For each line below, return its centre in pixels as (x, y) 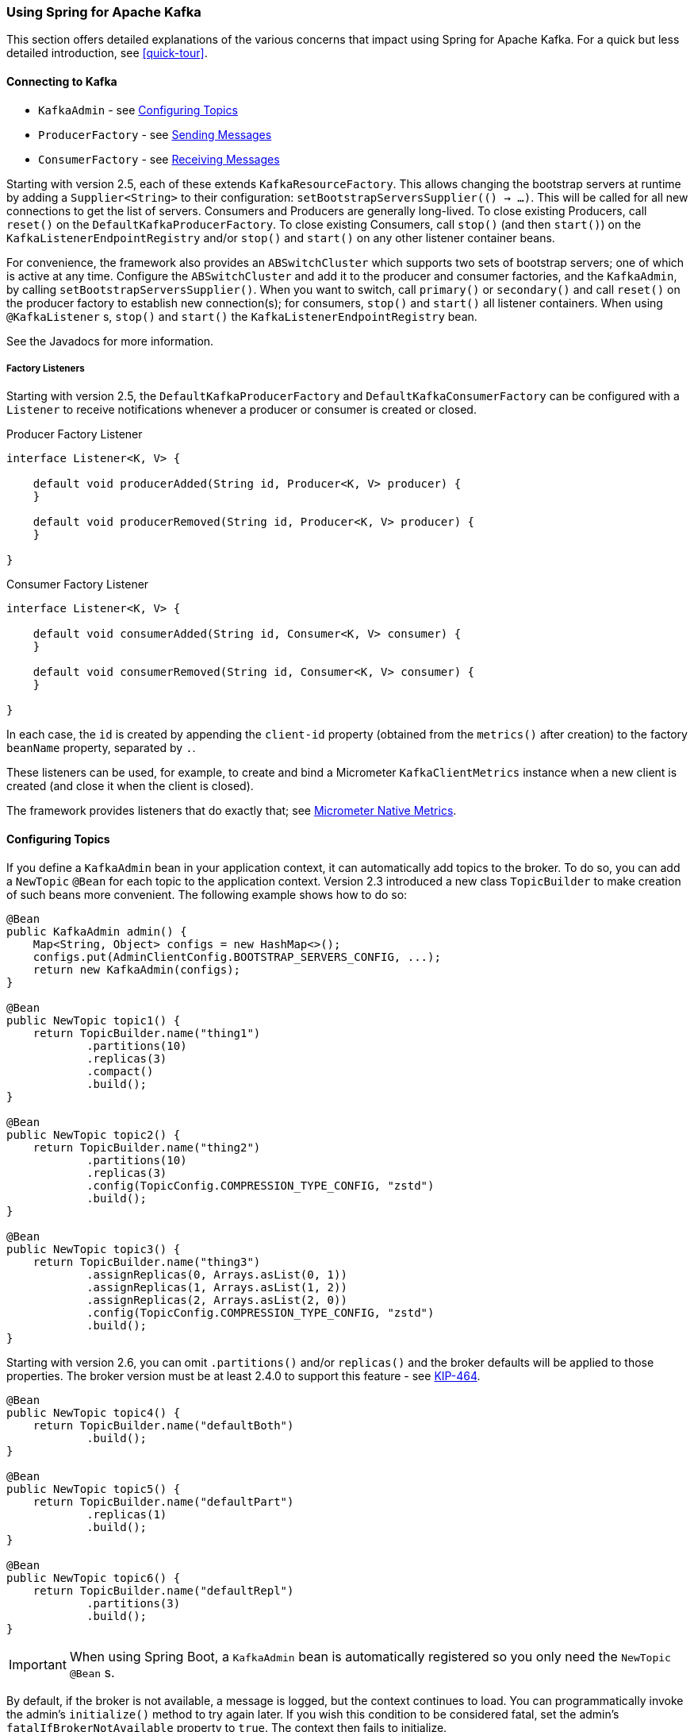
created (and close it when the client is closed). (130, 786)
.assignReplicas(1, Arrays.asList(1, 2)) (217, 1287)
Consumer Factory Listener (78, 584)
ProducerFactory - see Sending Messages (155, 134)
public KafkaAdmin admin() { (97, 931)
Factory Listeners (46, 368)
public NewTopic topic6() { (94, 1578)
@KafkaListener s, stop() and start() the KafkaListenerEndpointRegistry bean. (242, 316)
